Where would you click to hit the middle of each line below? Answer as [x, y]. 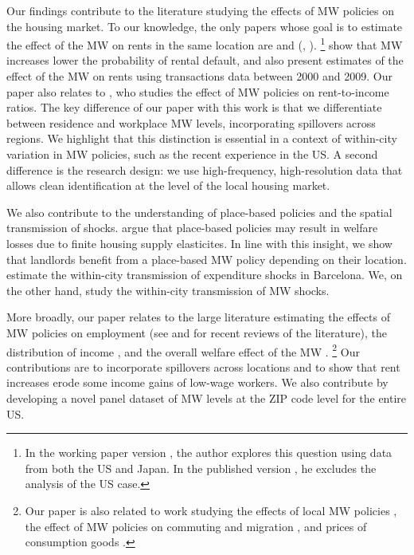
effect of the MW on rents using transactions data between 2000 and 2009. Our [199, 76]
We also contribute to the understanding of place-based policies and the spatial [199, 212]
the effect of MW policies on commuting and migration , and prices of [196, 526]
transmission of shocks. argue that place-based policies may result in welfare [192, 228]
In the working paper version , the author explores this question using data [209, 453]
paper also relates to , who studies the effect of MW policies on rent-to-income [198, 91]
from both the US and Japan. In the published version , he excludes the [201, 468]
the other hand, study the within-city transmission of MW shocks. [168, 290]
